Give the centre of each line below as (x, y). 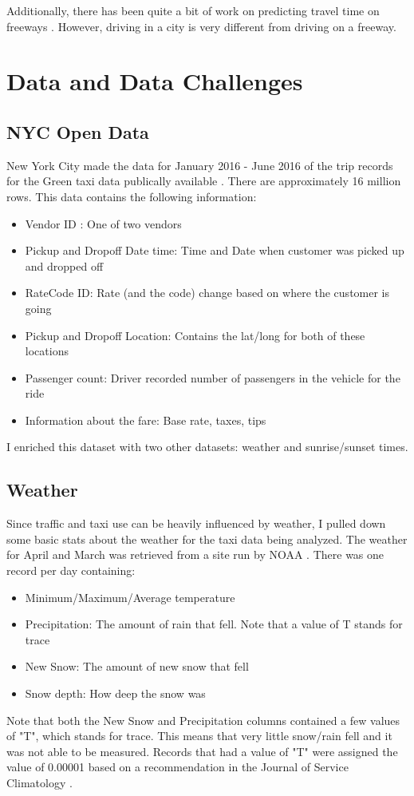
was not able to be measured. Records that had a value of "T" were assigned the (202, 751)
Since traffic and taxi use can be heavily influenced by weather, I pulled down (196, 523)
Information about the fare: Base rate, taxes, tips (146, 420)
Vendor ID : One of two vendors (103, 223)
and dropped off (64, 265)
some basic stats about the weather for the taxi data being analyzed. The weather (207, 539)
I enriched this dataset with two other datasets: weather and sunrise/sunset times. (207, 447)
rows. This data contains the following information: (132, 196)
